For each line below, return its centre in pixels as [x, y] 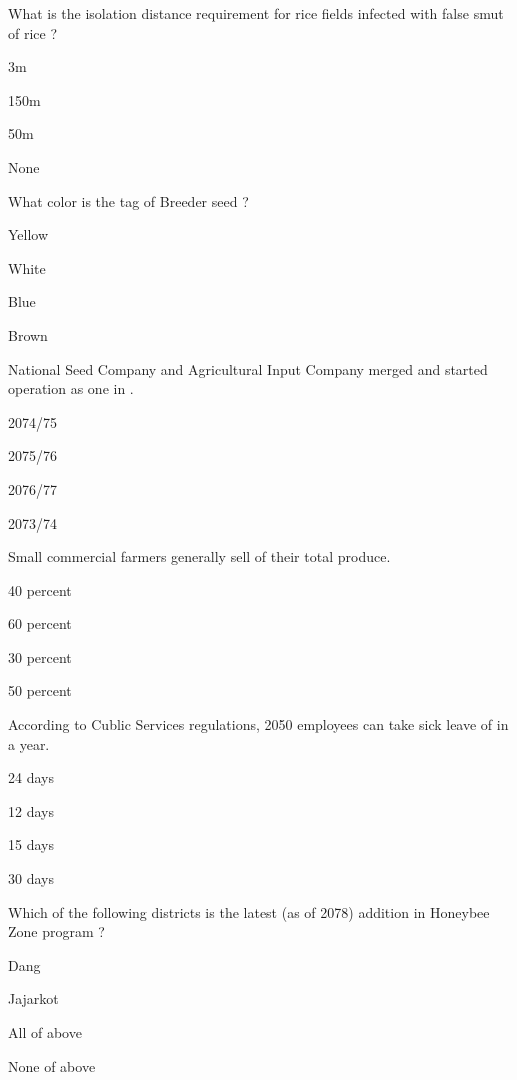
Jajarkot [33, 998]
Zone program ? [56, 931]
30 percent [40, 656]
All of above [45, 1032]
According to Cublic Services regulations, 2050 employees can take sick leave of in [258, 724]
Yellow [28, 234]
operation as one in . [71, 388]
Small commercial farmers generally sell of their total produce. [199, 556]
